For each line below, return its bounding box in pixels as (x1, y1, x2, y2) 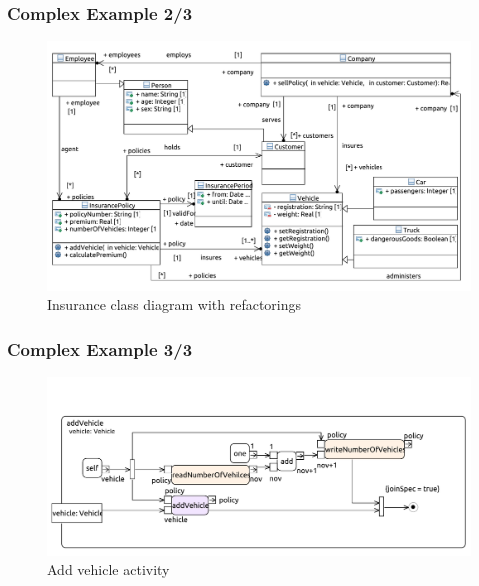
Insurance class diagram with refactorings (47, 294, 302, 315)
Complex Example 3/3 (7, 337, 193, 361)
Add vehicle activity (47, 559, 170, 580)
